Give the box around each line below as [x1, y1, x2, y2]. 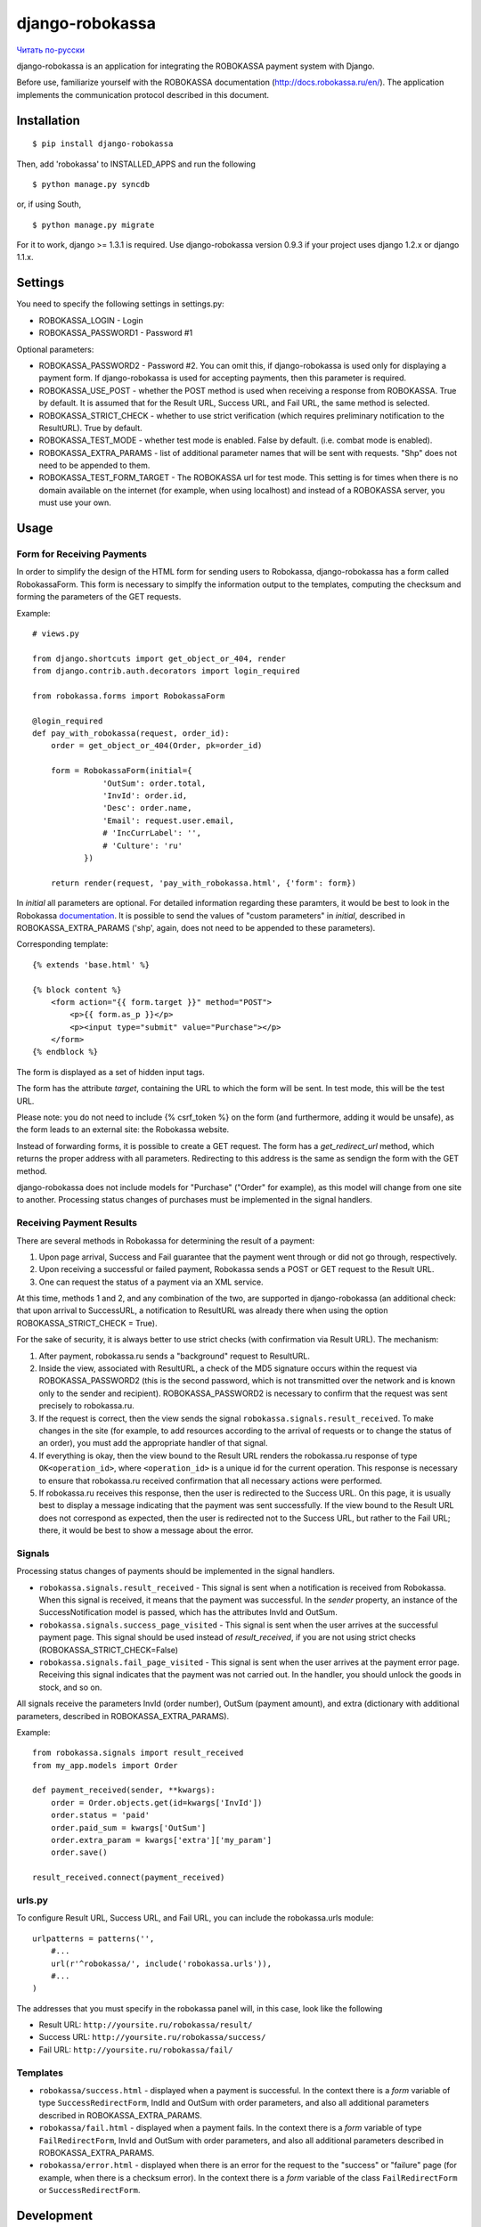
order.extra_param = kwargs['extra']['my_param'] [50, 1835, 272, 1846]
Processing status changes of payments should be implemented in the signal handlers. [16, 1566, 336, 1577]
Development [16, 2207, 94, 2223]
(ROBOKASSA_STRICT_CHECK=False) [38, 1644, 178, 1655]
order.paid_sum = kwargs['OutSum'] [50, 1823, 207, 1832]
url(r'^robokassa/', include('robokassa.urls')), [50, 1958, 272, 1969]
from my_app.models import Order [32, 1760, 178, 1770]
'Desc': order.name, [102, 803, 192, 813]
